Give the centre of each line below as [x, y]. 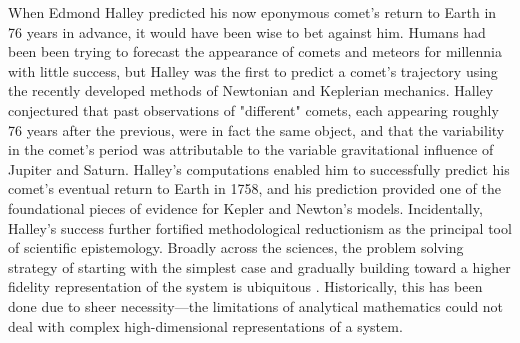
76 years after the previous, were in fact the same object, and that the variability [256, 129]
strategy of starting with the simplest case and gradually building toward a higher [259, 266]
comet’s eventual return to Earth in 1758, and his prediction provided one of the [254, 188]
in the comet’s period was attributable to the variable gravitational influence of [251, 149]
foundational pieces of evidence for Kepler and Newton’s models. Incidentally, [245, 207]
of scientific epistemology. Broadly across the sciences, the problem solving [236, 247]
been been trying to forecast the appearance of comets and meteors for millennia [255, 51]
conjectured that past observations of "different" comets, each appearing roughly [253, 109]
